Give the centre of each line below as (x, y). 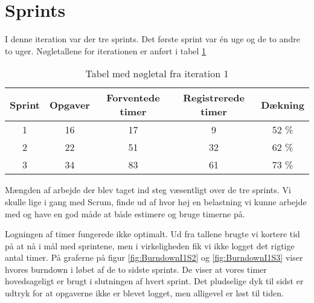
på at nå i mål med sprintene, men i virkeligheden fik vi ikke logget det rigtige (150, 245)
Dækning (283, 104)
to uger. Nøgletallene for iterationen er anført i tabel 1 (106, 50)
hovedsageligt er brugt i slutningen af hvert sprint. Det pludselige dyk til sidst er (154, 281)
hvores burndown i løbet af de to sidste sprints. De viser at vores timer (136, 269)
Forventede (133, 98)
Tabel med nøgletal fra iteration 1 (157, 74)
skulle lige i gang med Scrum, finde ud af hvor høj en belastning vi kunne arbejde (156, 201)
